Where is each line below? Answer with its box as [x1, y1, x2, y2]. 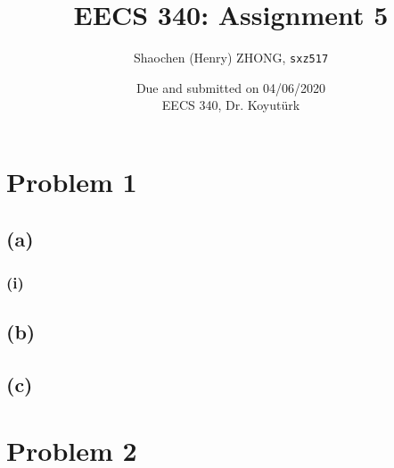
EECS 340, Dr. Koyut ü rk [161, 96, 300, 114]
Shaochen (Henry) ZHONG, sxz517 [133, 48, 329, 67]
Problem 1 [6, 163, 137, 199]
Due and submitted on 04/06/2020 [135, 78, 326, 96]
